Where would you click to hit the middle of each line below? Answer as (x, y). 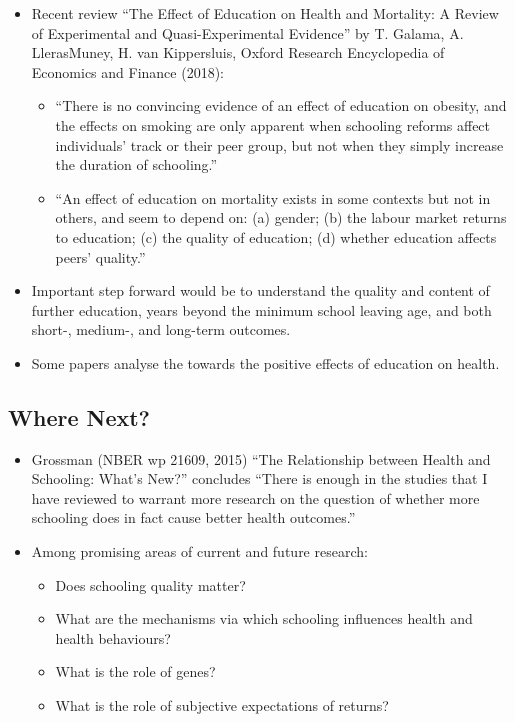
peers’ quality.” (100, 256)
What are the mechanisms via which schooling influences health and (264, 618)
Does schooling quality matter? (150, 584)
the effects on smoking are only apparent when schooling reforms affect (273, 124)
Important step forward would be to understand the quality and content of (260, 290)
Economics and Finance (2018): (127, 71)
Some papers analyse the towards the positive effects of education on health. (265, 362)
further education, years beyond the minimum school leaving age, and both (261, 309)
